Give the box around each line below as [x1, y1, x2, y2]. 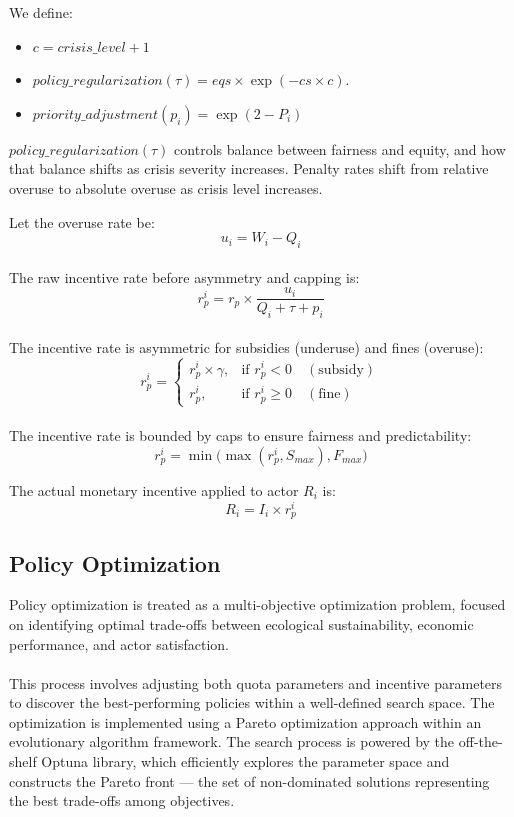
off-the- [458, 731, 503, 752]
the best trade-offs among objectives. [9, 790, 235, 811]
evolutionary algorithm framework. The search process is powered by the [9, 731, 455, 752]
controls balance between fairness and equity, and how [174, 138, 506, 159]
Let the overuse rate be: [9, 211, 155, 232]
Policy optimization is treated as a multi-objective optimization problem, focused [9, 594, 506, 615]
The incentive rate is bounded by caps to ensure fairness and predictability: [9, 425, 472, 446]
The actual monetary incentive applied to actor [9, 480, 299, 500]
